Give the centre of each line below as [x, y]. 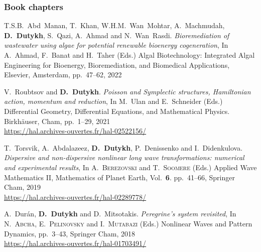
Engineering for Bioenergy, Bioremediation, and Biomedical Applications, [117, 65]
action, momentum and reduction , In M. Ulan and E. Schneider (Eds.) [113, 101]
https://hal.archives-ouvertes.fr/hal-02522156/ [75, 131]
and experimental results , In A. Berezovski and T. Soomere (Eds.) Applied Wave [130, 167]
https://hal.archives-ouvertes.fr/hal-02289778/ [75, 197]
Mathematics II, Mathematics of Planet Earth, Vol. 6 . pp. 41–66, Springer [119, 177]
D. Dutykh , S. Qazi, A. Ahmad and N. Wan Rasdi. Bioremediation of [117, 35]
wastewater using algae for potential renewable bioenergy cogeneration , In [116, 45]
